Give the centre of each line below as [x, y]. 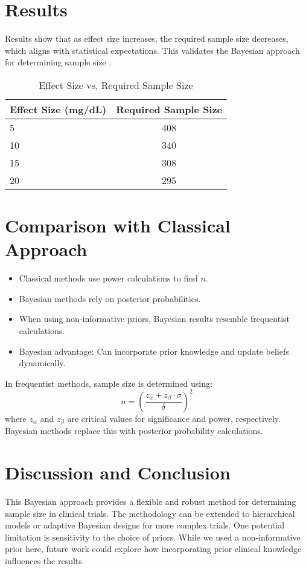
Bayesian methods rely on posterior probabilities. [110, 298]
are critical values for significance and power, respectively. [174, 418]
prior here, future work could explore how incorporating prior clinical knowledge [153, 549]
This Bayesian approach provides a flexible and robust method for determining [151, 502]
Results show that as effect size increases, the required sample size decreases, [147, 38]
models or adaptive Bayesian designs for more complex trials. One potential [145, 525]
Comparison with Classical [118, 225]
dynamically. [42, 363]
